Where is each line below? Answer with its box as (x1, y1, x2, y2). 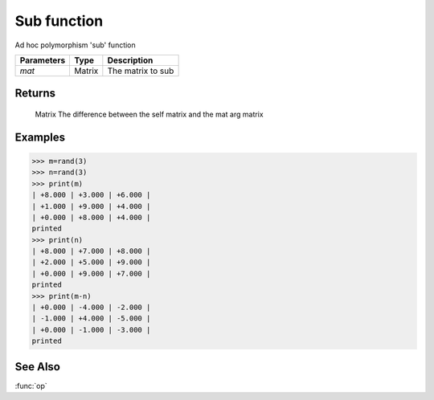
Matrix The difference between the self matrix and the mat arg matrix (35, 109, 264, 119)
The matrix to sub (107, 65, 174, 76)
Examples (14, 130, 66, 144)
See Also (14, 360, 60, 373)
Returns (14, 87, 56, 100)
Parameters (19, 55, 66, 66)
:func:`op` (14, 381, 47, 390)
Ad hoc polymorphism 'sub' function (14, 40, 136, 50)
